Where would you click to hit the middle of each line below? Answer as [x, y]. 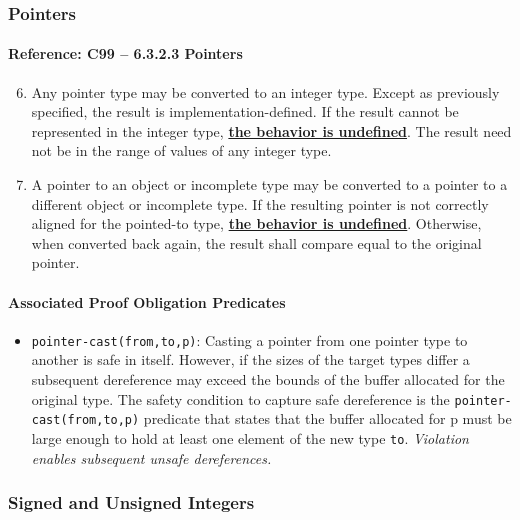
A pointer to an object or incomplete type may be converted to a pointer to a [269, 184]
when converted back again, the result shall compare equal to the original [256, 242]
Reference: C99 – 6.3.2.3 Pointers [125, 53]
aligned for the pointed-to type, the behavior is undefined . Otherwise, [256, 223]
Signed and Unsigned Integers [131, 502]
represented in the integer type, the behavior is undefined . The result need [271, 130]
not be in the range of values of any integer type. [181, 150]
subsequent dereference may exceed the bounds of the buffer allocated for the [268, 379]
